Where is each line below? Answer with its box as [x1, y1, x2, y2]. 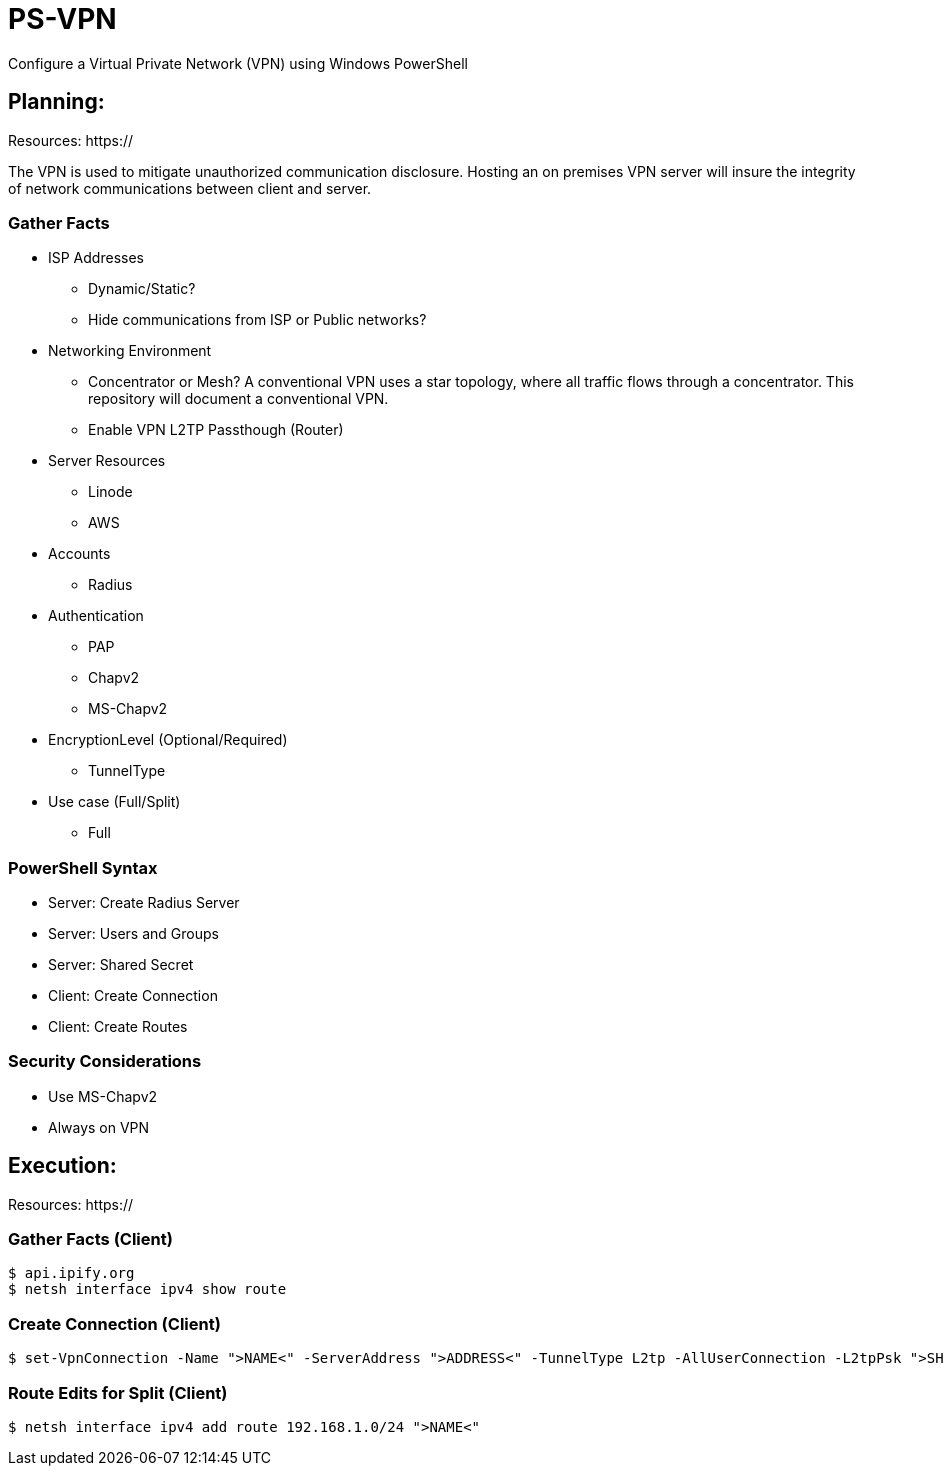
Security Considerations [8, 1051, 202, 1072]
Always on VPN [48, 1118, 150, 1136]
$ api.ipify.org [8, 1265, 135, 1282]
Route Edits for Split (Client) [8, 1382, 228, 1403]
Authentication [48, 607, 144, 625]
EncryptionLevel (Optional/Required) [48, 731, 288, 749]
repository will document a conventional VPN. [88, 390, 389, 408]
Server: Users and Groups [48, 925, 219, 943]
